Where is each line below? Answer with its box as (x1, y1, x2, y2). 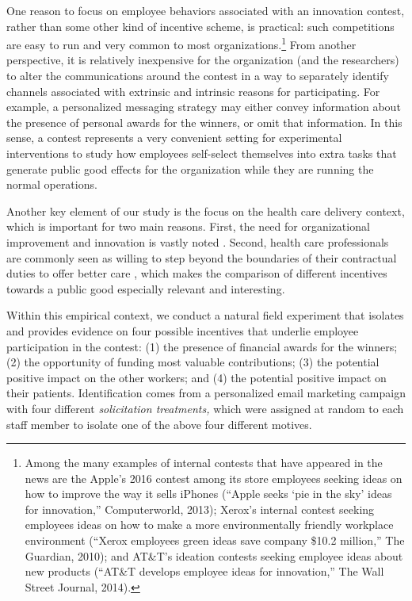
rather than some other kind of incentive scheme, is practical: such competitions (6, 17, 395, 34)
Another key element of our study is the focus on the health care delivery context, (6, 202, 405, 219)
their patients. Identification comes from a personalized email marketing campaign (6, 385, 406, 401)
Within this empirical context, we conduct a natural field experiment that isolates (6, 307, 404, 323)
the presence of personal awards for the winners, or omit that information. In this (6, 113, 402, 130)
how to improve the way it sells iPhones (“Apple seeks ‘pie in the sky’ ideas (25, 485, 392, 502)
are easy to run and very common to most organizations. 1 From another (6, 34, 357, 52)
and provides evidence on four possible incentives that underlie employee (6, 322, 359, 339)
